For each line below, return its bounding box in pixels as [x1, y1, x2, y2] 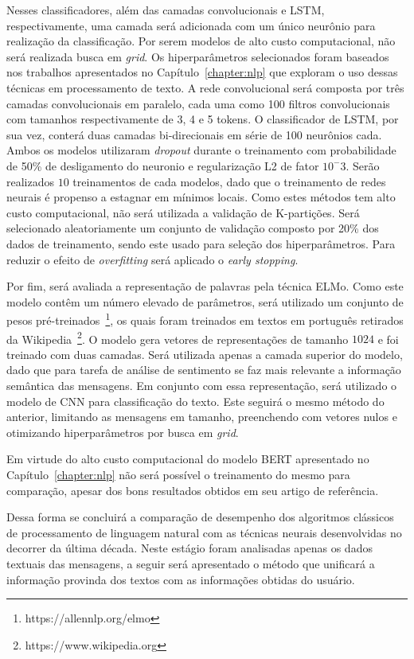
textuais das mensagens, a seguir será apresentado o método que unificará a [6, 555, 375, 571]
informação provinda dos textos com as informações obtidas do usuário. [6, 571, 355, 587]
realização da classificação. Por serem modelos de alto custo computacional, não [6, 33, 396, 49]
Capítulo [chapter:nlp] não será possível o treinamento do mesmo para [6, 466, 350, 482]
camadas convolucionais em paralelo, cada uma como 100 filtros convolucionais [6, 95, 390, 111]
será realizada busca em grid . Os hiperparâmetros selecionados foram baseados [6, 48, 389, 64]
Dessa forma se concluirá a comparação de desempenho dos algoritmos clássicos [6, 509, 394, 525]
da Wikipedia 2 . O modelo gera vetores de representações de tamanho [6, 328, 349, 347]
